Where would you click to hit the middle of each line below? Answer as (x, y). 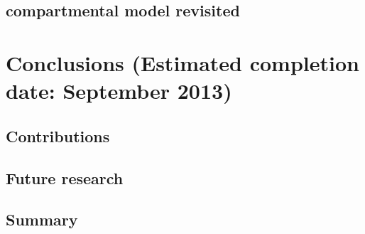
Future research (65, 177)
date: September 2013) (119, 91)
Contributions (58, 135)
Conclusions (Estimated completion (182, 62)
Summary (42, 219)
